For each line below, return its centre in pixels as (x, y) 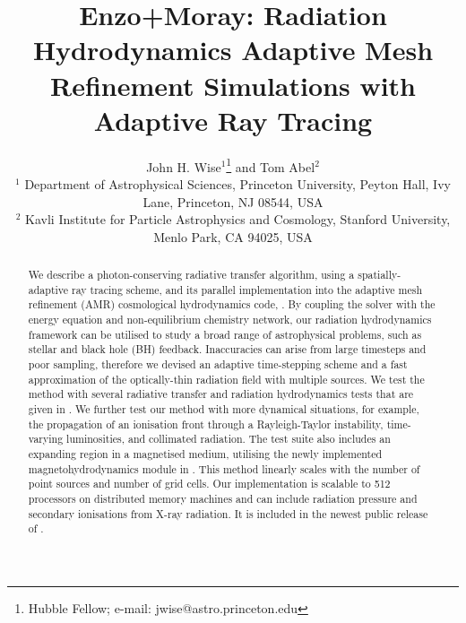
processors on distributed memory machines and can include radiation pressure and (223, 498)
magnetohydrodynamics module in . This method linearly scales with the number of (224, 468)
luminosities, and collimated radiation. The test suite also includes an (229, 439)
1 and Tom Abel (271, 165)
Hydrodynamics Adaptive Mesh (233, 50)
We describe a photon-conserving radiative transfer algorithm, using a (191, 275)
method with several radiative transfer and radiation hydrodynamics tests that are (221, 394)
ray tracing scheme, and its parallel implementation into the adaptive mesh (247, 289)
